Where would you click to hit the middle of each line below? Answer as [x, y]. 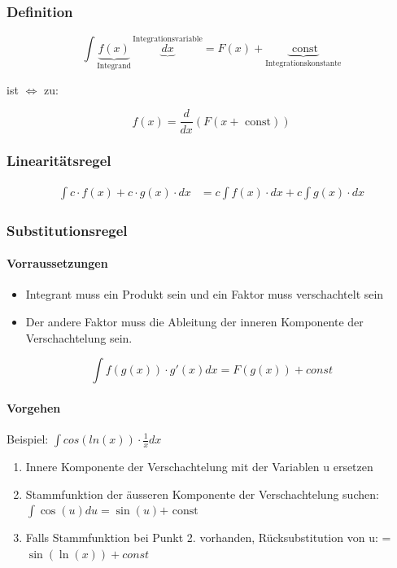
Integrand [114, 66]
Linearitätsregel [59, 161]
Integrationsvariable [168, 39]
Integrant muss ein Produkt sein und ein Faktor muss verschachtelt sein [205, 294]
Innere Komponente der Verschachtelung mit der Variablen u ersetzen [199, 466]
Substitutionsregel [67, 230]
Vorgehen [34, 407]
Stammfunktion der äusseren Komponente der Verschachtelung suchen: [202, 494]
